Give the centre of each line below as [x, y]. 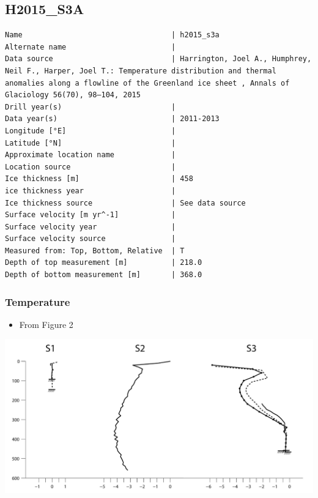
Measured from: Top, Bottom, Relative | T [95, 251]
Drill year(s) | [91, 107]
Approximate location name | [91, 155]
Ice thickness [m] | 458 [99, 179]
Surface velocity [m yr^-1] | [91, 215]
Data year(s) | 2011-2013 [112, 119]
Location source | [91, 167]
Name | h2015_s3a [112, 35]
